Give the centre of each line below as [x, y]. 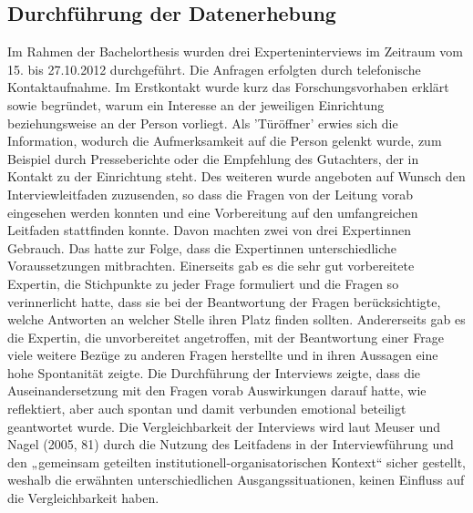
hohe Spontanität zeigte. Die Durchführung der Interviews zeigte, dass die [214, 372]
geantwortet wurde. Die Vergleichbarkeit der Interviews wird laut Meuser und [224, 426]
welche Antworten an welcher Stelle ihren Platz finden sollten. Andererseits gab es [236, 319]
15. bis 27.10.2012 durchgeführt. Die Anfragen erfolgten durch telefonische [214, 69]
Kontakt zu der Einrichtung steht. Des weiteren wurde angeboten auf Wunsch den [236, 176]
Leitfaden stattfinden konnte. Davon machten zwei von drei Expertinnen [209, 230]
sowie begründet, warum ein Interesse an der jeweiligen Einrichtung [196, 104]
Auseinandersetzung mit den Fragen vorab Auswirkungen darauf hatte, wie [217, 390]
